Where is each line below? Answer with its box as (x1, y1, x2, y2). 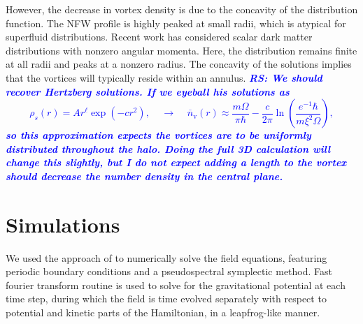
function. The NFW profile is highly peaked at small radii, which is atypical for (6, 15, 346, 30)
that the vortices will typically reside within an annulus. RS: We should (6, 70, 322, 84)
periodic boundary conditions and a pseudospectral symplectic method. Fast (6, 264, 333, 279)
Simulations (6, 209, 120, 238)
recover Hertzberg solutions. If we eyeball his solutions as (6, 84, 290, 98)
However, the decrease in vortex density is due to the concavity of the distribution (6, 2, 358, 16)
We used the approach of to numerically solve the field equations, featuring (6, 250, 327, 265)
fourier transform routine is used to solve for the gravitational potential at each (6, 277, 346, 292)
